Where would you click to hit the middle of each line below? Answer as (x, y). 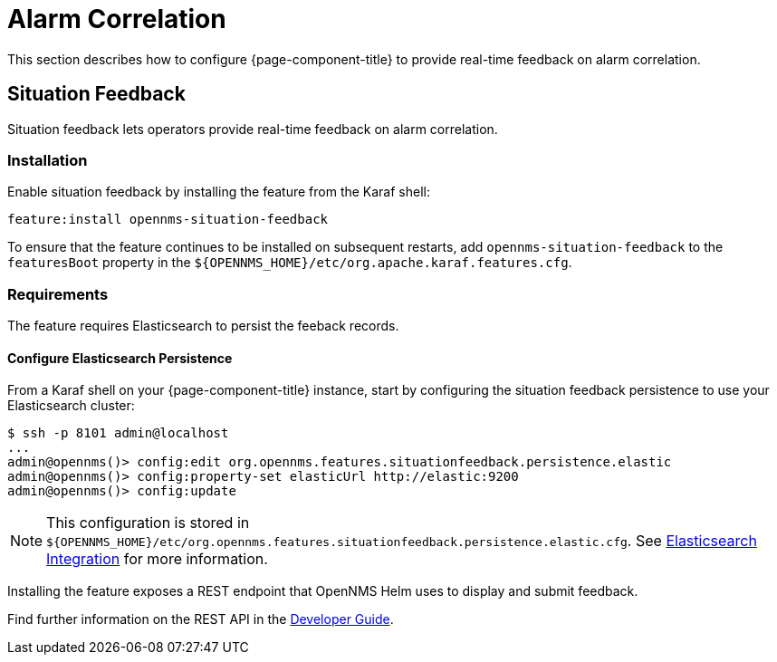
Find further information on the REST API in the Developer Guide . (201, 619)
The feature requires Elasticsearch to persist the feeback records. (203, 326)
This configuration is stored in (148, 523)
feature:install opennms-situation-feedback (168, 220)
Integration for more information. (157, 559)
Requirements (58, 294)
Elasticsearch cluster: (71, 406)
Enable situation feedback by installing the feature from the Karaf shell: (219, 192)
